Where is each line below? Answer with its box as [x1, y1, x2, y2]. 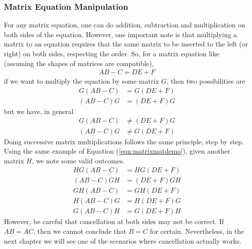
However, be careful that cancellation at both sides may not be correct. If [4, 216, 224, 226]
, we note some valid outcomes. [32, 155, 125, 165]
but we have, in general [4, 106, 74, 116]
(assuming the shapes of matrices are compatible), [4, 58, 154, 68]
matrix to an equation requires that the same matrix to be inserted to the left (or [4, 39, 248, 49]
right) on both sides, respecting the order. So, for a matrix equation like [4, 48, 219, 58]
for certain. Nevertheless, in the [150, 226, 244, 236]
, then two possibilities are [167, 76, 245, 86]
